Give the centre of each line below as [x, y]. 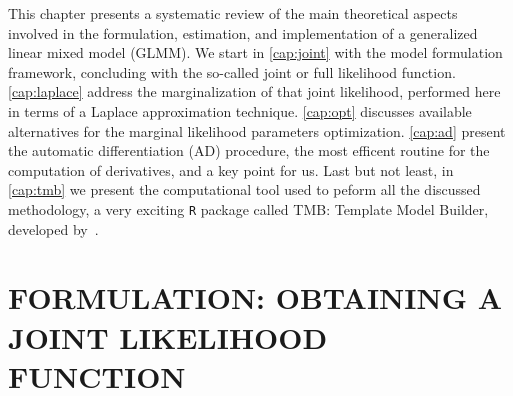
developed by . [53, 228]
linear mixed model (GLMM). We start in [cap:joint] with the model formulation [255, 52]
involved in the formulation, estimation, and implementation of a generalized [243, 32]
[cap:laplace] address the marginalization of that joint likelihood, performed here [254, 91]
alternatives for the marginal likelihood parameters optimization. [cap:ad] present [257, 130]
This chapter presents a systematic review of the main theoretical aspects [233, 13]
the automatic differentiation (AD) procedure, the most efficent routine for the [249, 150]
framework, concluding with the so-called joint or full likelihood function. [232, 71]
